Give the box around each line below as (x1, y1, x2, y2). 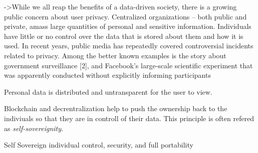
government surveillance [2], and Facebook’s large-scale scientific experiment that (4, 60, 253, 70)
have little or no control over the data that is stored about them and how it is (4, 30, 243, 41)
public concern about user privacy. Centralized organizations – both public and (4, 11, 247, 21)
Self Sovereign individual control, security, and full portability (4, 140, 193, 150)
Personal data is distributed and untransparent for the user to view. (4, 86, 212, 97)
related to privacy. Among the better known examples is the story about (4, 50, 226, 60)
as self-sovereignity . (4, 123, 63, 133)
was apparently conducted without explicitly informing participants (4, 70, 211, 80)
